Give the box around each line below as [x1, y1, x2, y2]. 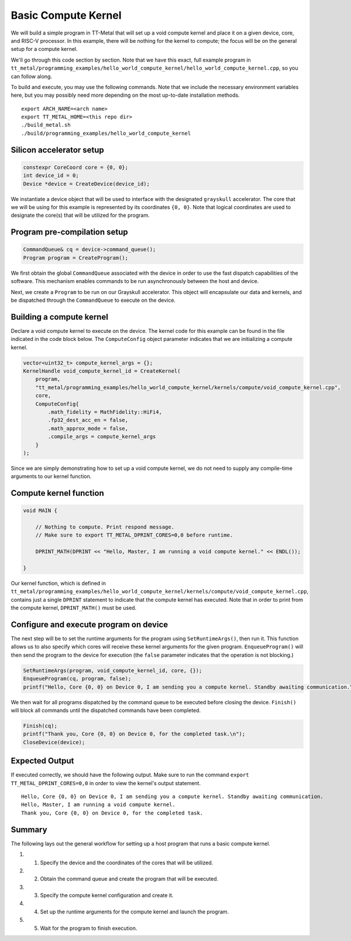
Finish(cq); [23, 722, 58, 729]
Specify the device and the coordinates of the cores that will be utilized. [40, 859, 214, 866]
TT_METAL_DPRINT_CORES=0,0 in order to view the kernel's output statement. [11, 779, 201, 786]
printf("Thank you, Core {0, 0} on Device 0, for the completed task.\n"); [23, 731, 246, 738]
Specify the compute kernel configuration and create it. [40, 892, 174, 899]
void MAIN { [23, 507, 58, 514]
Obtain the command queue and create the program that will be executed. [40, 875, 219, 882]
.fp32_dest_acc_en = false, [47, 417, 129, 424]
